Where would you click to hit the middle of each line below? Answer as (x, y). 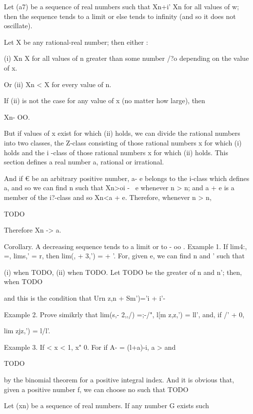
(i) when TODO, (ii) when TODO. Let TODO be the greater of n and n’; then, (123, 272)
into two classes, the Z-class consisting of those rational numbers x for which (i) (123, 142)
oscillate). (18, 26)
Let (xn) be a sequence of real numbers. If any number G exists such (107, 405)
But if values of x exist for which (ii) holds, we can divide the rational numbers (122, 133)
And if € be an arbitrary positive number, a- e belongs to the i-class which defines (127, 178)
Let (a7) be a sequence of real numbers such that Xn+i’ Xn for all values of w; (122, 6)
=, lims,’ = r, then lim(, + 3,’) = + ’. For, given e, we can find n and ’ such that (124, 256)
